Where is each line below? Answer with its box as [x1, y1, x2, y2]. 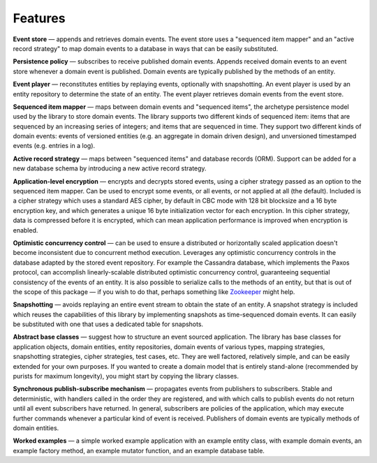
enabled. [13, 226, 38, 234]
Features [13, 10, 66, 26]
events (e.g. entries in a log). [13, 142, 96, 150]
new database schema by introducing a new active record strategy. [13, 164, 207, 172]
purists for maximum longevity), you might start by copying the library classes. [13, 372, 239, 381]
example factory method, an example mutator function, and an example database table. [13, 446, 265, 455]
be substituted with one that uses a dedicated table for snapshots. [13, 320, 204, 328]
